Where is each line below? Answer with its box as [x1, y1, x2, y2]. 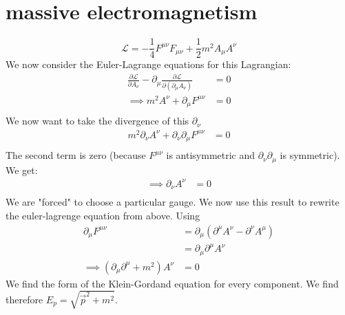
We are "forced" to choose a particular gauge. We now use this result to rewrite [6, 195, 339, 209]
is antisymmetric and [166, 148, 255, 162]
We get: [6, 162, 38, 177]
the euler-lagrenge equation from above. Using [6, 208, 200, 223]
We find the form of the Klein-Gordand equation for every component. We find [6, 276, 339, 290]
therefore [6, 292, 43, 306]
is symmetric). [280, 148, 340, 162]
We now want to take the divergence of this [6, 113, 189, 128]
